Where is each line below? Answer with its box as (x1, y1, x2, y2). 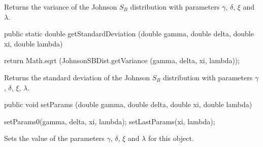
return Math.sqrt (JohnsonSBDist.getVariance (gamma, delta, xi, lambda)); (4, 55, 240, 66)
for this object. (148, 133, 194, 143)
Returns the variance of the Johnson (4, 2, 117, 12)
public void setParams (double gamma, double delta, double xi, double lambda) (4, 99, 252, 110)
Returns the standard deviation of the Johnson (4, 72, 150, 82)
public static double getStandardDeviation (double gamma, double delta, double (4, 28, 254, 39)
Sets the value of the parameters (4, 133, 105, 143)
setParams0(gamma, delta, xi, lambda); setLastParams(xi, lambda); (4, 116, 215, 126)
